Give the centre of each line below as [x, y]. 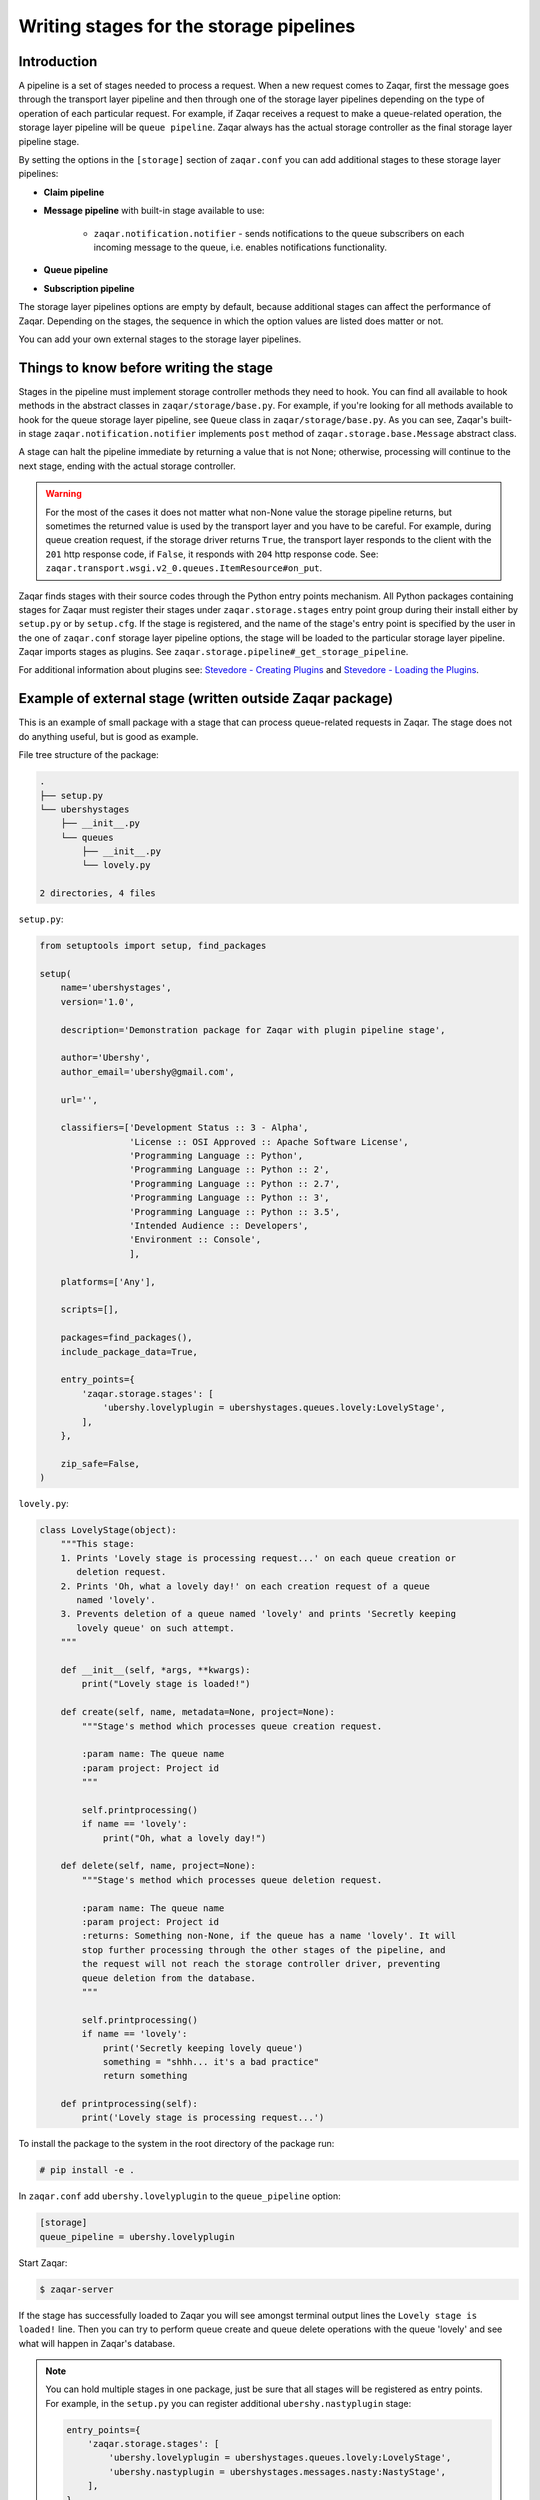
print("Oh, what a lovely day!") [184, 1838]
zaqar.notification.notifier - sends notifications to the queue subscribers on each [279, 233]
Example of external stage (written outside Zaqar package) [206, 698]
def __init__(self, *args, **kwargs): [155, 1669]
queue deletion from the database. [169, 1978]
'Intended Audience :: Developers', [218, 1226]
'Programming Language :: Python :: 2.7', [234, 1183]
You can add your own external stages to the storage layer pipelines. [160, 339]
